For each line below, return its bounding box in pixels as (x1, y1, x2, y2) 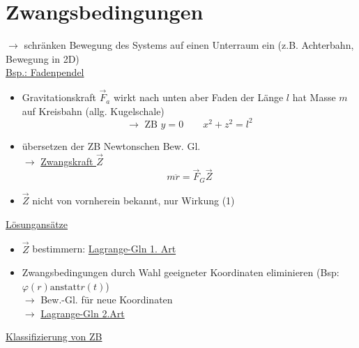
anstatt (49, 282, 81, 292)
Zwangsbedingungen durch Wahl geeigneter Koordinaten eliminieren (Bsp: (22, 265, 339, 280)
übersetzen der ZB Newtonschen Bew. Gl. (22, 138, 201, 153)
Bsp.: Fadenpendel (6, 65, 84, 80)
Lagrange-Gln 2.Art (40, 305, 125, 320)
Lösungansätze (6, 216, 68, 231)
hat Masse (292, 90, 336, 105)
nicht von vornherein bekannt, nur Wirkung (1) (32, 193, 235, 208)
